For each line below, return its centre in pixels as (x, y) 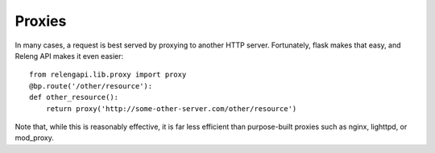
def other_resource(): (74, 97)
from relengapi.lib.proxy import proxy (108, 75)
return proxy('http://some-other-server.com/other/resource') (171, 108)
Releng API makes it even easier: (69, 56)
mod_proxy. (34, 138)
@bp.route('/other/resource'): (91, 86)
